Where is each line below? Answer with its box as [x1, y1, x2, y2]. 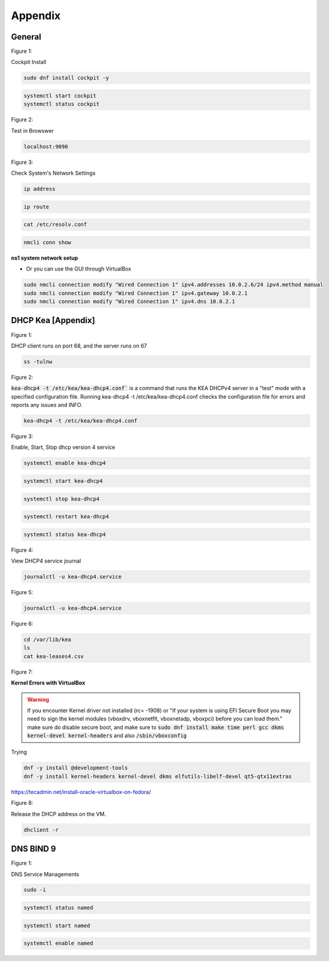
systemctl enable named [23, 940, 94, 947]
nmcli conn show [23, 239, 72, 245]
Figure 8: [11, 799, 33, 807]
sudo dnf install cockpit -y [23, 75, 109, 81]
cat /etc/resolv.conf [23, 221, 87, 228]
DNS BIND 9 [11, 844, 56, 854]
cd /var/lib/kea [23, 636, 72, 643]
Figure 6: [11, 620, 33, 627]
